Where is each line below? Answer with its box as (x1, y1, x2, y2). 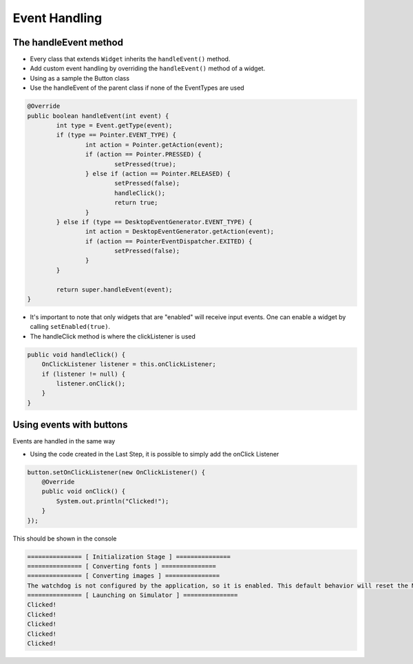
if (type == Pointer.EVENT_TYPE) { (56, 131, 177, 139)
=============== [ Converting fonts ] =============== (27, 562, 216, 570)
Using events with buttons (12, 419, 128, 431)
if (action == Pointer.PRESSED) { (85, 150, 202, 159)
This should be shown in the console (12, 534, 117, 543)
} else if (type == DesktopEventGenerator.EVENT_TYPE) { (56, 218, 253, 225)
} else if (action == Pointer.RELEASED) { (85, 170, 231, 177)
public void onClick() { (41, 487, 126, 496)
